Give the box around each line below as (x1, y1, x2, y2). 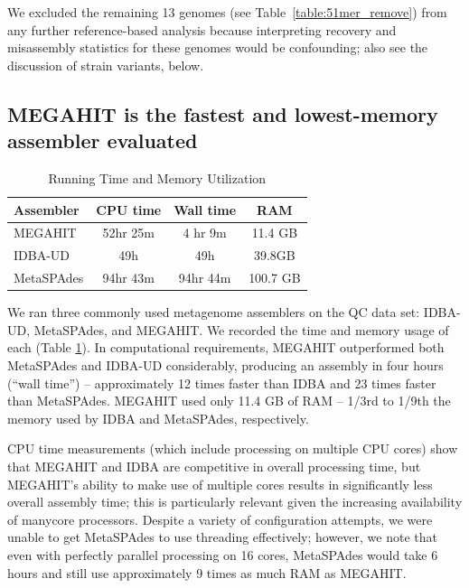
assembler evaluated (7, 126, 198, 154)
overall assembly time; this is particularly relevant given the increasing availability (7, 492, 463, 511)
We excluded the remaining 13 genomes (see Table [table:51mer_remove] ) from (7, 3, 447, 21)
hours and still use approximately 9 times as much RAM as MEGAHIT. (7, 563, 407, 582)
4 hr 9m (183, 223, 227, 242)
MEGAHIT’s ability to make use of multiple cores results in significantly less (7, 474, 433, 493)
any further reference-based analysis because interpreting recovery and (7, 20, 397, 39)
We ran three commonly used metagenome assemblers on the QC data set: (7, 303, 420, 322)
